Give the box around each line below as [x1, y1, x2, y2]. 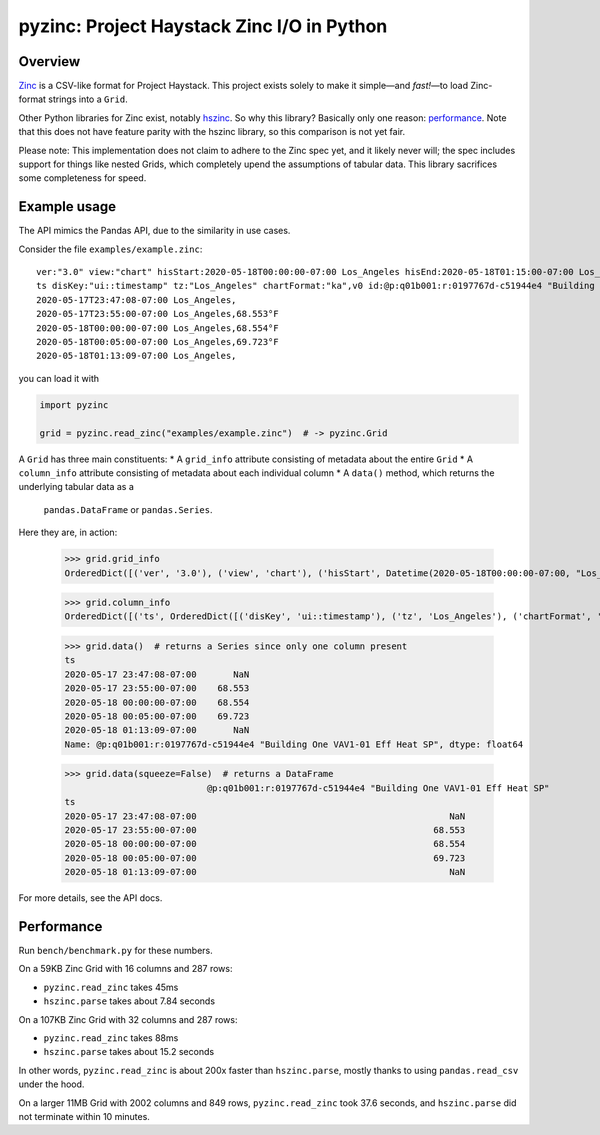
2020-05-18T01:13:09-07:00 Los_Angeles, [36, 350, 237, 362]
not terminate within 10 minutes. [18, 1110, 150, 1122]
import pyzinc [39, 399, 109, 410]
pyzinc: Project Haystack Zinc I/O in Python [18, 15, 388, 37]
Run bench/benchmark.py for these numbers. [18, 945, 214, 956]
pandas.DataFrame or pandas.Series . [43, 503, 214, 515]
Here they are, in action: [18, 526, 118, 539]
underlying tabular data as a [18, 481, 135, 493]
